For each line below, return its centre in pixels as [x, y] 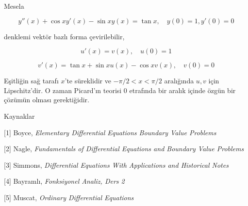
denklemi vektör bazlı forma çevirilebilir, [64, 36]
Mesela [14, 6]
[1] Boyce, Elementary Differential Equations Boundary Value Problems [110, 132]
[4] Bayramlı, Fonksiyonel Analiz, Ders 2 [64, 181]
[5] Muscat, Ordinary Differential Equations [69, 197]
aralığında [179, 81]
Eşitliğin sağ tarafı [31, 81]
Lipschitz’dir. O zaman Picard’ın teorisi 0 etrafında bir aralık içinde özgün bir [120, 90]
